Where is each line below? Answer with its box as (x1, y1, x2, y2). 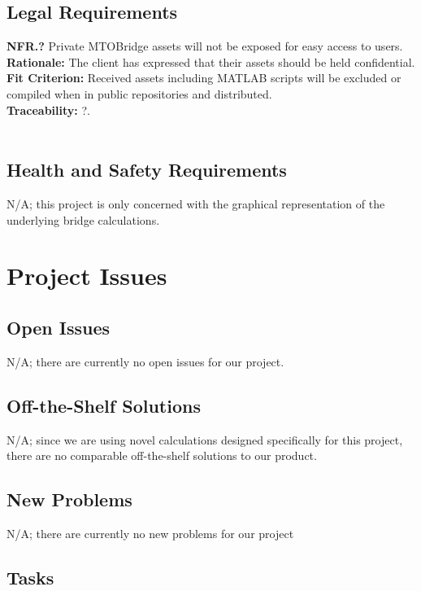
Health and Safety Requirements (7, 157, 287, 182)
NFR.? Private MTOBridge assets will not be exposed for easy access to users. (7, 37, 403, 55)
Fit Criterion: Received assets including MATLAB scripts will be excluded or (7, 69, 401, 86)
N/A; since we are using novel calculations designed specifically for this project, (7, 431, 403, 448)
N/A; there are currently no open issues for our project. (7, 352, 284, 370)
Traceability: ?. (7, 101, 90, 118)
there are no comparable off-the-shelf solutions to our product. (7, 447, 317, 464)
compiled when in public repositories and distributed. (7, 85, 272, 102)
